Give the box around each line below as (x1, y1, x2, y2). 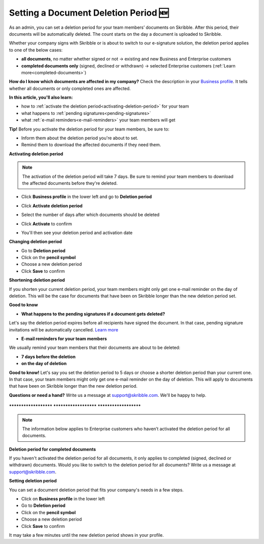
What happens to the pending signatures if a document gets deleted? (21, 311, 165, 317)
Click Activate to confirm (21, 220, 72, 227)
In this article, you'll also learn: (9, 94, 73, 100)
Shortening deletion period (9, 277, 66, 283)
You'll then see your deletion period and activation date (21, 230, 133, 236)
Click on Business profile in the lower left (21, 496, 105, 502)
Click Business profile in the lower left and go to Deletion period (21, 194, 152, 200)
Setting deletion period (9, 478, 57, 484)
